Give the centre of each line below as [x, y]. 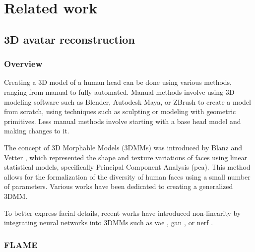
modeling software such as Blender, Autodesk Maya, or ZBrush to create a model [127, 101]
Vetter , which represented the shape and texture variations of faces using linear [126, 157]
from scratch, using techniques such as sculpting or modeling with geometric [120, 111]
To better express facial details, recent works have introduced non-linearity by [123, 213]
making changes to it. [37, 131]
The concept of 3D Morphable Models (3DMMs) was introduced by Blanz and [123, 147]
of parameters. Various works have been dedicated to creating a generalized [119, 186]
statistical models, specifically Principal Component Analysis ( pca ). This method [127, 167]
